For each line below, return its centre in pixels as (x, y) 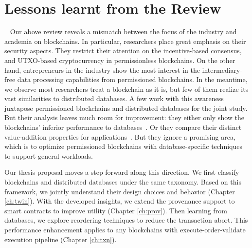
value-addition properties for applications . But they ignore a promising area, (120, 136)
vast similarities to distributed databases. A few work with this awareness (114, 98)
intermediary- (222, 70)
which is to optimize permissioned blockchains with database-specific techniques (123, 146)
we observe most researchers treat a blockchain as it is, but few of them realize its (126, 89)
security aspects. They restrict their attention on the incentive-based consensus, (123, 51)
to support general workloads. (49, 155)
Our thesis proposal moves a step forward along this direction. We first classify (122, 172)
